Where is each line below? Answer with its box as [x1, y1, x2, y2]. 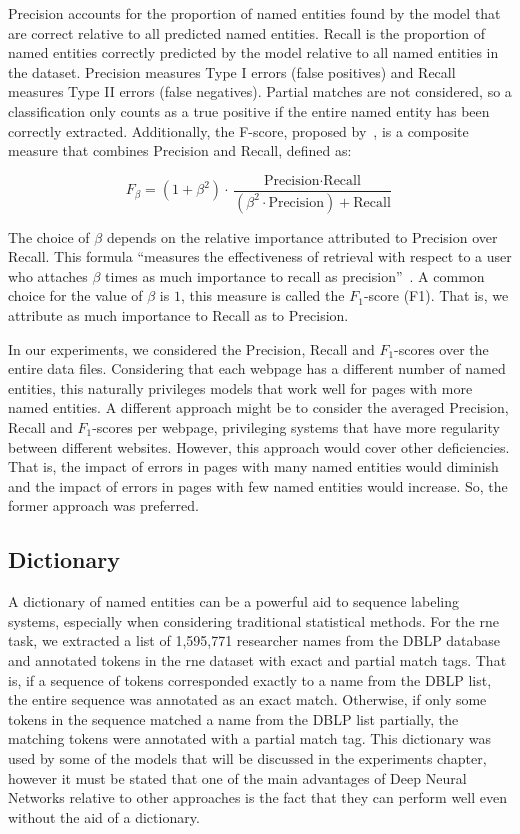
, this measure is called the [180, 285, 345, 306]
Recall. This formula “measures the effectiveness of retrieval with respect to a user [8, 246, 512, 267]
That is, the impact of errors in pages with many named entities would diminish [8, 456, 499, 477]
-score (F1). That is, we [363, 285, 509, 306]
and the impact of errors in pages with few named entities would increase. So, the [8, 475, 508, 496]
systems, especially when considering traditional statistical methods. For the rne [8, 610, 499, 631]
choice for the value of [8, 285, 143, 306]
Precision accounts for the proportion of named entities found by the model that [8, 3, 501, 23]
